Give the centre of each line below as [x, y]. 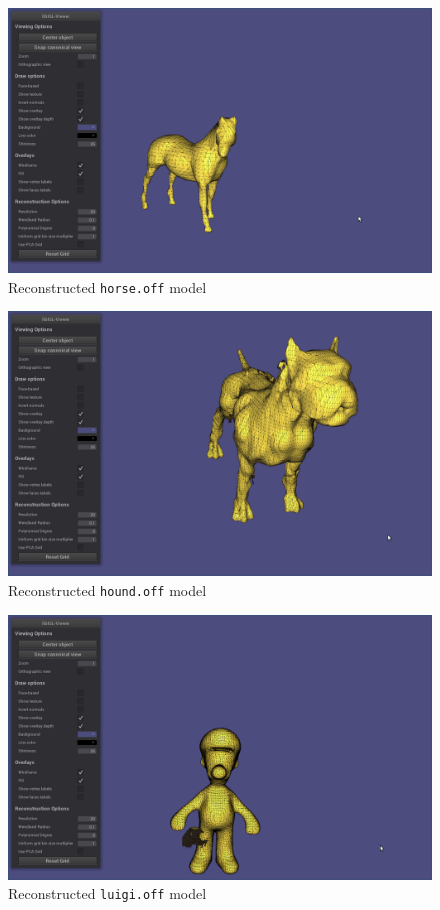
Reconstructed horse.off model [107, 286]
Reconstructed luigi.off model [107, 893]
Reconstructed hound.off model [107, 589]
